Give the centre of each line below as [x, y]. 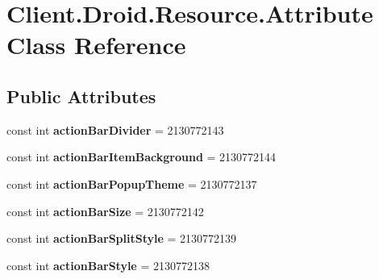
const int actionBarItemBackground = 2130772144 [142, 157]
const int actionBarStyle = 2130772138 [108, 265]
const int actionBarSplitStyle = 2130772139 [122, 238]
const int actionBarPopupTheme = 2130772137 [132, 183]
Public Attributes [81, 96]
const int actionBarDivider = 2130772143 [115, 129]
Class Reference [96, 45]
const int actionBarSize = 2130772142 [105, 211]
